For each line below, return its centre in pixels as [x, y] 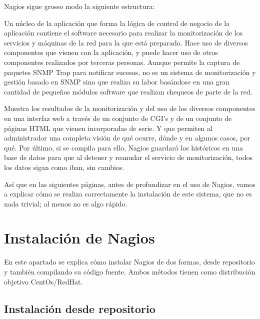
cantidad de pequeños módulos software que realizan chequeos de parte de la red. [128, 91]
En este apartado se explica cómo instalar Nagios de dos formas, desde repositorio [129, 262]
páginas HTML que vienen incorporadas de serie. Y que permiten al [108, 128]
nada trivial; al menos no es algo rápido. [66, 203]
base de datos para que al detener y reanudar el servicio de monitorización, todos [128, 157]
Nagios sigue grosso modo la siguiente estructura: [79, 6]
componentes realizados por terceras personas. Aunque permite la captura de [122, 62]
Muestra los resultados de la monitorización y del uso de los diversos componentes [130, 108]
